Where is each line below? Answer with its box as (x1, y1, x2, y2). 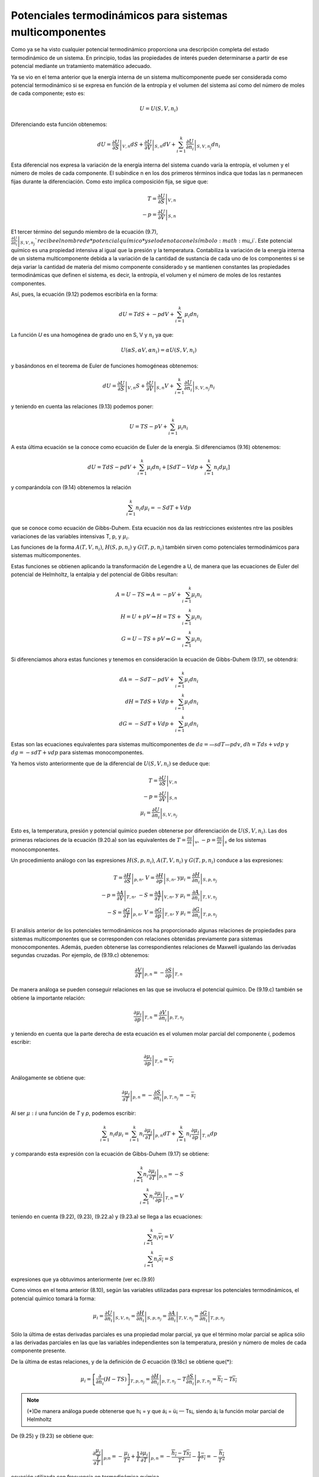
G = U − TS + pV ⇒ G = (121, 636, 181, 642)
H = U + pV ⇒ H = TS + (120, 613, 181, 620)
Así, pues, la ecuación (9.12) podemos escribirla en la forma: (11, 291, 158, 298)
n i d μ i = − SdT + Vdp (135, 504, 191, 512)
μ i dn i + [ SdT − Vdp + (147, 464, 204, 472)
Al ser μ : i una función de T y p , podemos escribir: (11, 1110, 136, 1117)
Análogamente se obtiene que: (11, 1074, 86, 1081)
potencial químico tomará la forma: (11, 1294, 96, 1302)
